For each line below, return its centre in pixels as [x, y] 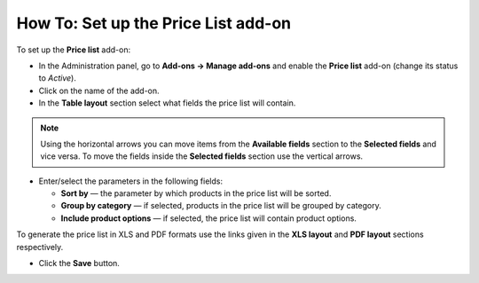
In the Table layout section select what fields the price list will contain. [167, 103]
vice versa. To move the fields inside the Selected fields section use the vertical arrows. [202, 156]
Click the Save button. [79, 263]
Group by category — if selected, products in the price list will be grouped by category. [221, 206]
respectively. [40, 247]
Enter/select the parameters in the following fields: [131, 181]
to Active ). [58, 78]
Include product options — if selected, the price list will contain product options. [208, 218]
